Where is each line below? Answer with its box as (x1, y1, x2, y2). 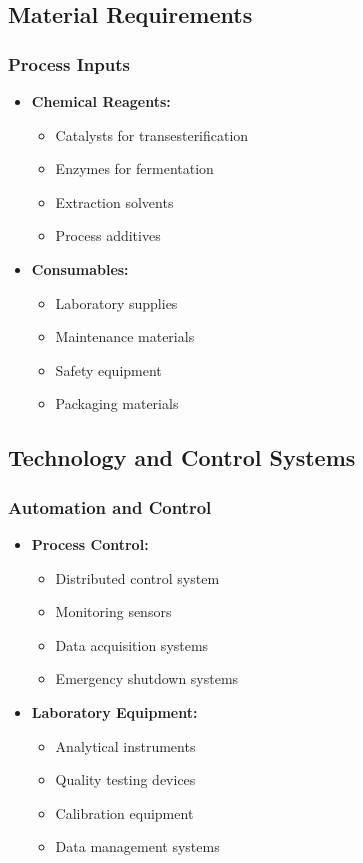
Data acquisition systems (55, 634, 209, 655)
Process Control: (31, 533, 149, 554)
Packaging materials (55, 393, 179, 414)
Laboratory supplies (55, 292, 178, 313)
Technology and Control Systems (8, 442, 356, 473)
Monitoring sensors (55, 601, 172, 622)
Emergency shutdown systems (55, 668, 239, 689)
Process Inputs (8, 51, 130, 76)
